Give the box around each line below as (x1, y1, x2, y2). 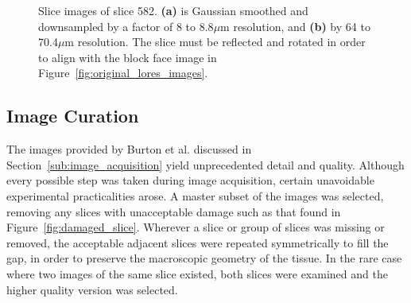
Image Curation (6, 103, 139, 128)
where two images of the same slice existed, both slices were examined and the (6, 265, 388, 282)
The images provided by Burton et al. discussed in (6, 141, 252, 157)
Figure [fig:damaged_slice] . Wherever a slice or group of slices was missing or (6, 219, 385, 235)
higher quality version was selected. (6, 281, 178, 297)
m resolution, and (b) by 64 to (220, 17, 370, 34)
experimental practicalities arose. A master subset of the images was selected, (6, 187, 384, 204)
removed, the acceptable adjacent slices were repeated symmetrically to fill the (6, 234, 389, 251)
